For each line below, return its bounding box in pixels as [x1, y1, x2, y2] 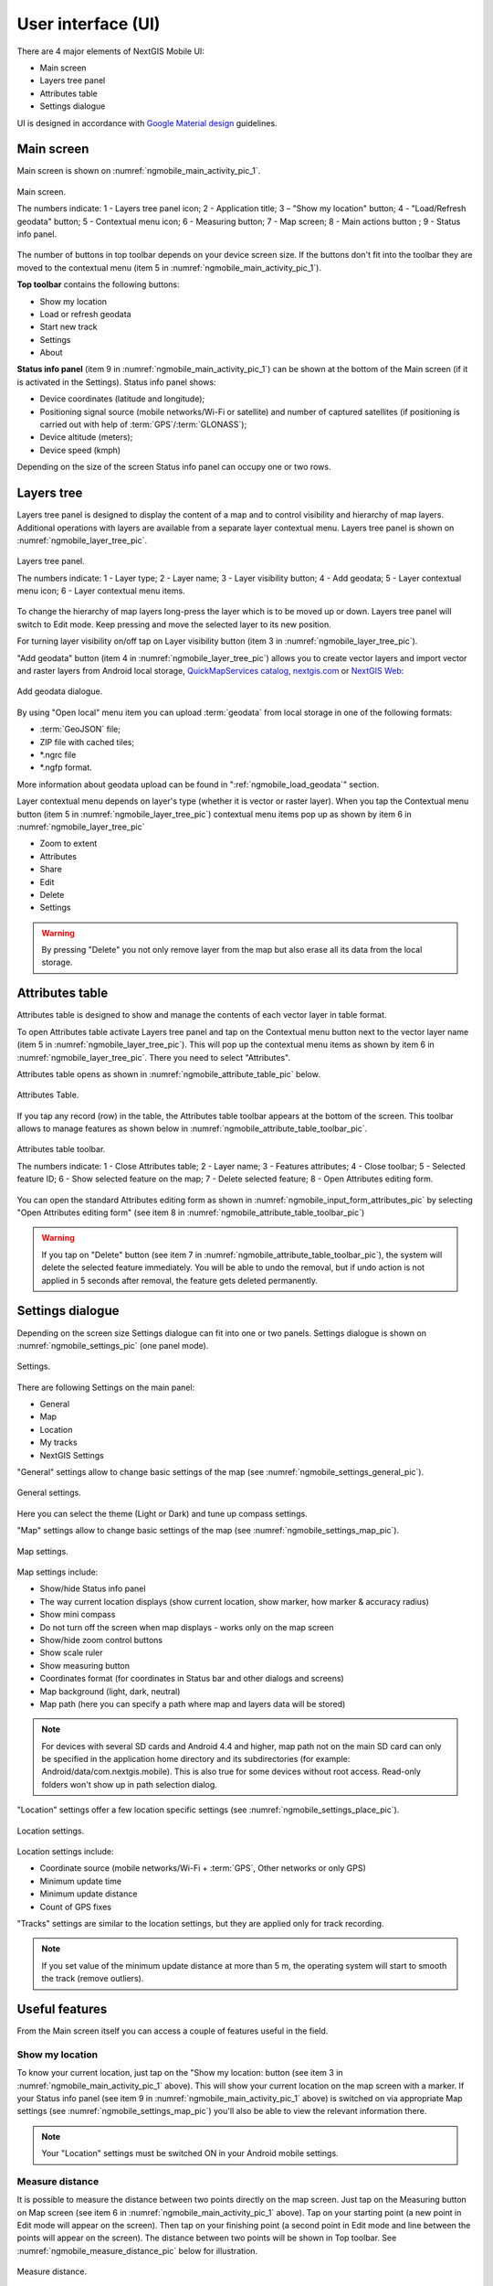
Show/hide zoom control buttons [39, 1634, 163, 1645]
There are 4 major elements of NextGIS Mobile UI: [16, 46, 205, 57]
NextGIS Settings [39, 1449, 104, 1460]
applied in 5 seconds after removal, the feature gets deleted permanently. [41, 1275, 319, 1286]
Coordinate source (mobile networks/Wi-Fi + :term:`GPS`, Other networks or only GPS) [39, 1863, 367, 1874]
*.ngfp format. [39, 762, 93, 773]
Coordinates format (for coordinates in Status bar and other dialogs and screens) [39, 1673, 344, 1684]
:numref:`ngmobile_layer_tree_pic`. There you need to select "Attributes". [16, 1052, 291, 1063]
